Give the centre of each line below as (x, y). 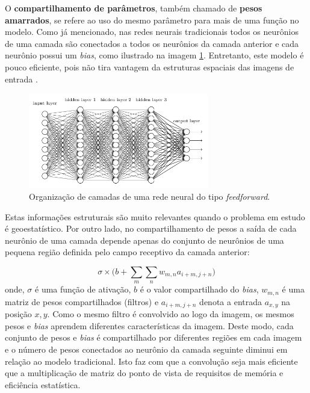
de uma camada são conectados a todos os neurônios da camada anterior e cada (152, 43)
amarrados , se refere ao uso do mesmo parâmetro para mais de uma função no (152, 20)
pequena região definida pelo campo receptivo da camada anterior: (127, 252)
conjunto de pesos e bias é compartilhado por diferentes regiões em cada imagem (153, 337)
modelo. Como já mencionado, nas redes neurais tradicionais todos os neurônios (152, 32)
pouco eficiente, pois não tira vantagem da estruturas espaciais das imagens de (150, 67)
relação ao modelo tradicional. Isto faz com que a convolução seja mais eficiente (151, 361)
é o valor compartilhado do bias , (199, 289)
